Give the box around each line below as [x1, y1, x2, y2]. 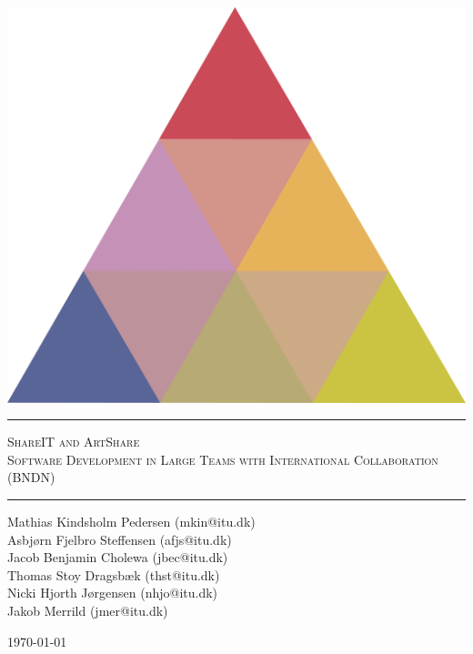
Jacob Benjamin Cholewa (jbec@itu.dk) [7, 548, 228, 567]
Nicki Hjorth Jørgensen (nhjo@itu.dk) [7, 583, 218, 602]
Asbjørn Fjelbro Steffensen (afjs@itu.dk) [7, 529, 232, 548]
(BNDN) [7, 468, 55, 487]
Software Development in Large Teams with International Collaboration [7, 449, 438, 468]
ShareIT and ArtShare [7, 432, 140, 451]
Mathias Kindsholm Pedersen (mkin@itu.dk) [7, 511, 256, 530]
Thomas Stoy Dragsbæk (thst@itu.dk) [7, 565, 220, 584]
